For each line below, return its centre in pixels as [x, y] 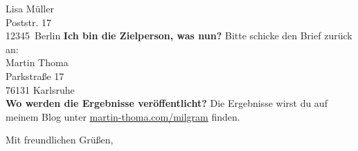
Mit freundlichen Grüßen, [60, 140]
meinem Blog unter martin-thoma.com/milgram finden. [123, 116]
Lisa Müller [30, 8]
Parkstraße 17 [35, 75]
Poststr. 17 [29, 22]
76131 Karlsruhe [40, 89]
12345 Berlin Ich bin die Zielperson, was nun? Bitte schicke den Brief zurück [179, 36]
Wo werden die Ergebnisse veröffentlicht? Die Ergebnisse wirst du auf [167, 103]
